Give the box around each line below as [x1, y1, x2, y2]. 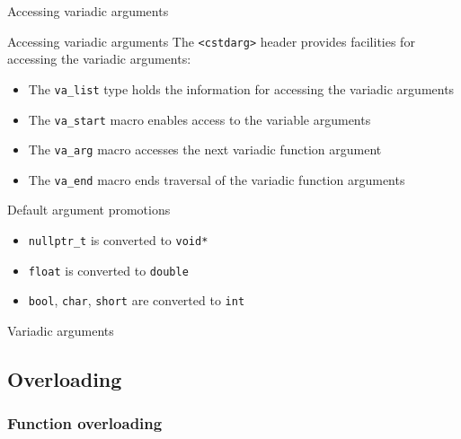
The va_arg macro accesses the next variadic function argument [28, 140, 382, 159]
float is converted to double [28, 260, 189, 279]
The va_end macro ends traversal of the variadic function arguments [28, 170, 405, 189]
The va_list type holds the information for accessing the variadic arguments [28, 79, 455, 98]
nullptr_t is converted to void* [28, 231, 208, 250]
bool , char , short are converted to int [28, 291, 245, 310]
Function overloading [7, 412, 163, 435]
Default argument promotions [7, 200, 171, 219]
